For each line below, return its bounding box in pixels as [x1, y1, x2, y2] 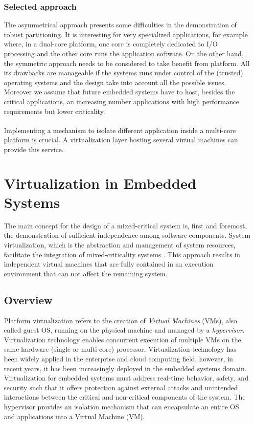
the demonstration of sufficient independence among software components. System [4, 230, 251, 240]
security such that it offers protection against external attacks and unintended [4, 382, 238, 392]
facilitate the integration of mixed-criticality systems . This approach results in [4, 249, 240, 259]
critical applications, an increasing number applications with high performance [4, 96, 239, 106]
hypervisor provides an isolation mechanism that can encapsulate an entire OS [4, 401, 239, 411]
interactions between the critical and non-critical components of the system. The [4, 392, 246, 402]
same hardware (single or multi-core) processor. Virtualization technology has [4, 344, 237, 354]
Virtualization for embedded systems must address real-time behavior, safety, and [4, 373, 249, 383]
